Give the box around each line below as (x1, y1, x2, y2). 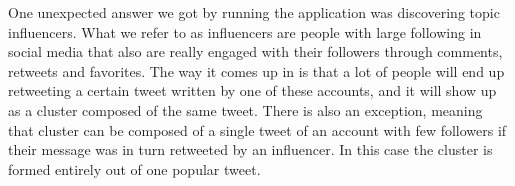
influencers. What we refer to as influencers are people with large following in (8, 21, 482, 42)
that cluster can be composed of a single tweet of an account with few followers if (8, 119, 507, 140)
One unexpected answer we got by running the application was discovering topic (8, 2, 500, 22)
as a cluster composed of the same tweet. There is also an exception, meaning (8, 99, 483, 120)
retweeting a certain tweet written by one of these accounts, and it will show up (8, 80, 497, 101)
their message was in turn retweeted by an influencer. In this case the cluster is (8, 139, 493, 160)
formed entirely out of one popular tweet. (8, 158, 261, 179)
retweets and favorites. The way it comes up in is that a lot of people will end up (8, 60, 505, 81)
